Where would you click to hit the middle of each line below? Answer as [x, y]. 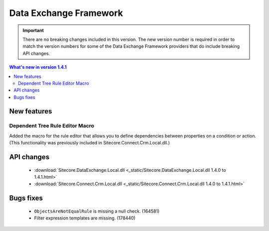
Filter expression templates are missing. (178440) [85, 218]
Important [33, 30]
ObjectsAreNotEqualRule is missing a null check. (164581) [97, 211]
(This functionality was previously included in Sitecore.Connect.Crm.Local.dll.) [90, 143]
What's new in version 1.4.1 [38, 67]
